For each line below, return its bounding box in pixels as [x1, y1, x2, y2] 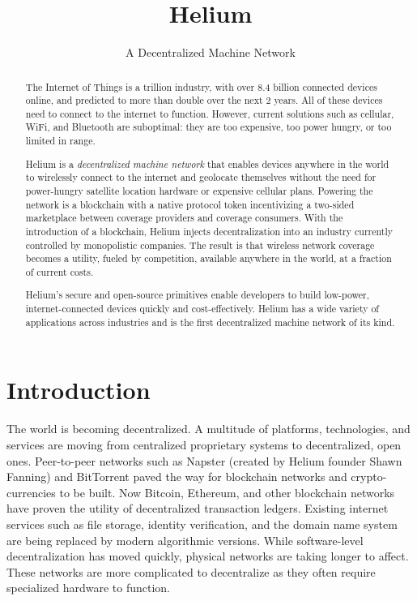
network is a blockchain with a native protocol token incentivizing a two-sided [25, 197, 355, 211]
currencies [6, 483, 56, 500]
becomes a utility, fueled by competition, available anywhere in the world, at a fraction [25, 251, 392, 265]
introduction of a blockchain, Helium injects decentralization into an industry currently [25, 224, 393, 238]
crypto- [351, 468, 387, 485]
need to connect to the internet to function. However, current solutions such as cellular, [25, 106, 394, 120]
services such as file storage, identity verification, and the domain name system [6, 515, 398, 532]
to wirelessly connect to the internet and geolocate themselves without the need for [25, 170, 377, 184]
